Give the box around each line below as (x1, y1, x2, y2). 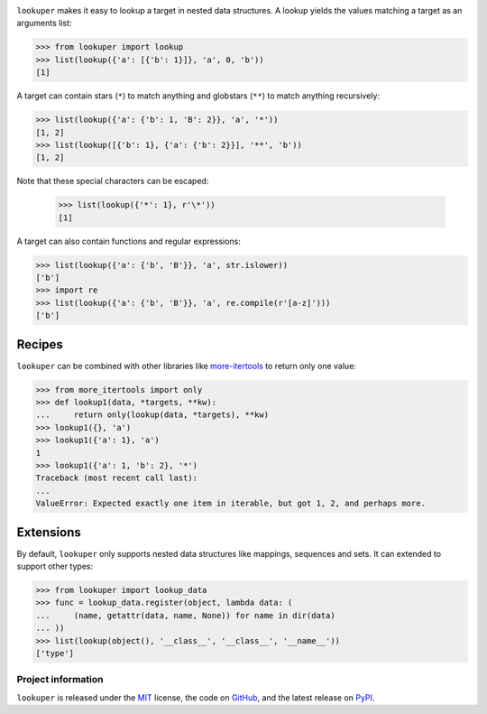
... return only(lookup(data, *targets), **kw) (35, 410, 270, 420)
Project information (16, 673, 104, 686)
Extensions (16, 524, 81, 540)
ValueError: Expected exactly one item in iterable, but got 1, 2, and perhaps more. (35, 498, 426, 509)
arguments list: (16, 18, 72, 29)
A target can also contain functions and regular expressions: (16, 236, 241, 246)
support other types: (16, 561, 94, 572)
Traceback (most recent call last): (35, 473, 198, 483)
